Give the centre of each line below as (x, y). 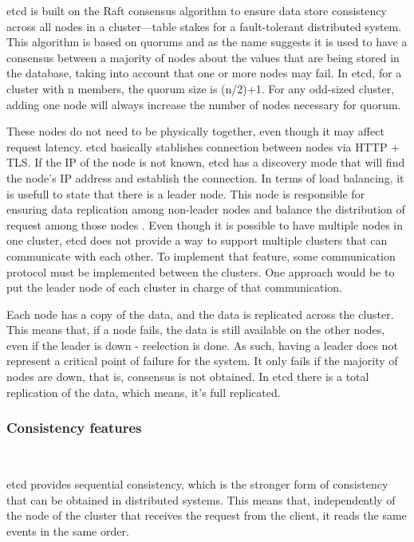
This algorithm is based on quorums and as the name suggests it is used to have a (207, 42)
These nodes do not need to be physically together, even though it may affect (195, 131)
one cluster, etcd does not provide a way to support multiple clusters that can (197, 240)
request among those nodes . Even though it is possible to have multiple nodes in (205, 224)
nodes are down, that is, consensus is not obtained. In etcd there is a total (188, 377)
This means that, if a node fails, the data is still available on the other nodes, (196, 330)
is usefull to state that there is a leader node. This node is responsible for (186, 193)
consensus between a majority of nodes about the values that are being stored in (203, 57)
